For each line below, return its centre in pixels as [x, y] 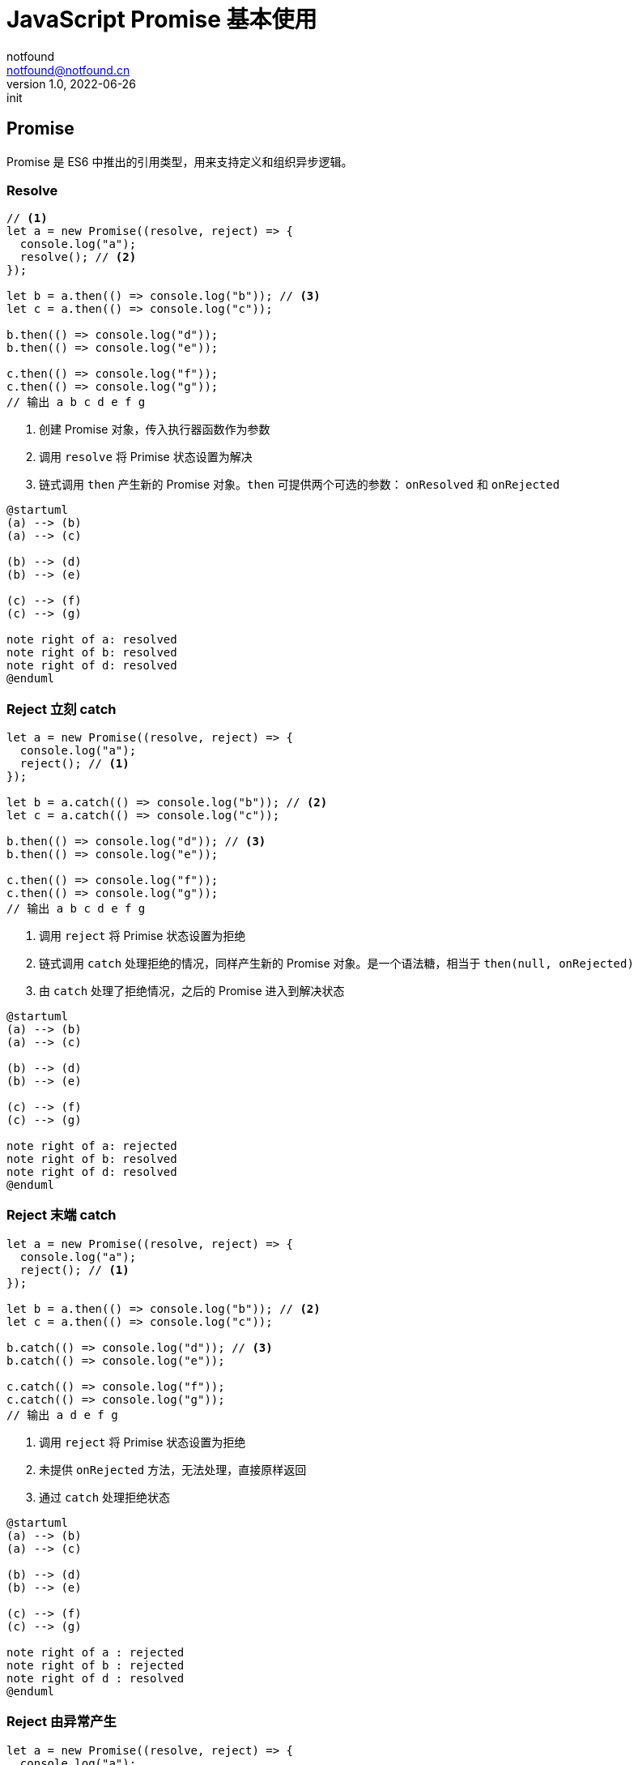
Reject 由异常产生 [62, 1722]
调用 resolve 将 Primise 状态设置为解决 [146, 457]
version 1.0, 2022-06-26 [71, 83]
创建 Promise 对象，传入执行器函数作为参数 [155, 429]
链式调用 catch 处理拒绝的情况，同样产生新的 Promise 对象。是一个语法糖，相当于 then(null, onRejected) [336, 964]
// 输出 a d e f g [62, 1415]
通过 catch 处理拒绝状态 [105, 1497]
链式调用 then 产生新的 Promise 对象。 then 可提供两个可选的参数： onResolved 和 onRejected [300, 485]
